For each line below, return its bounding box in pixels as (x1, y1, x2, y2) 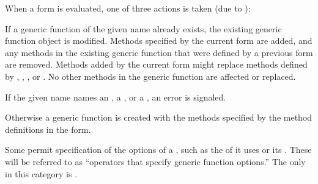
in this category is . (5, 167, 78, 180)
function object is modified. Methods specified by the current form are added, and (5, 34, 312, 47)
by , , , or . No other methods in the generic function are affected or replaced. (5, 69, 296, 82)
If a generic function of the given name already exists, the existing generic (5, 22, 282, 35)
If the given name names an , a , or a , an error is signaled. (5, 90, 226, 103)
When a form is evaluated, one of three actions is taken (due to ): (5, 2, 251, 14)
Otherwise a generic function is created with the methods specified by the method (5, 111, 312, 124)
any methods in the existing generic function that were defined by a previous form (5, 46, 313, 58)
